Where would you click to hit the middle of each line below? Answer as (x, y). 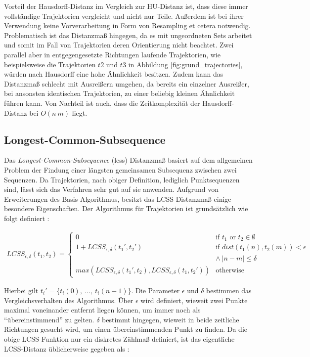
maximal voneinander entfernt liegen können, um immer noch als (102, 310)
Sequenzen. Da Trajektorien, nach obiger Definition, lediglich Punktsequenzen (122, 179)
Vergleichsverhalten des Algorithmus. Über (69, 300)
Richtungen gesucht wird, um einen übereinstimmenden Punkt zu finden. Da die (126, 329)
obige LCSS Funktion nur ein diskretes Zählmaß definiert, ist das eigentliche (119, 339)
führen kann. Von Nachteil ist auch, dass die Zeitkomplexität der (102, 103)
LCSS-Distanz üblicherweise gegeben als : (67, 348)
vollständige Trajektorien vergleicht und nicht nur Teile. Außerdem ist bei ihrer (124, 16)
